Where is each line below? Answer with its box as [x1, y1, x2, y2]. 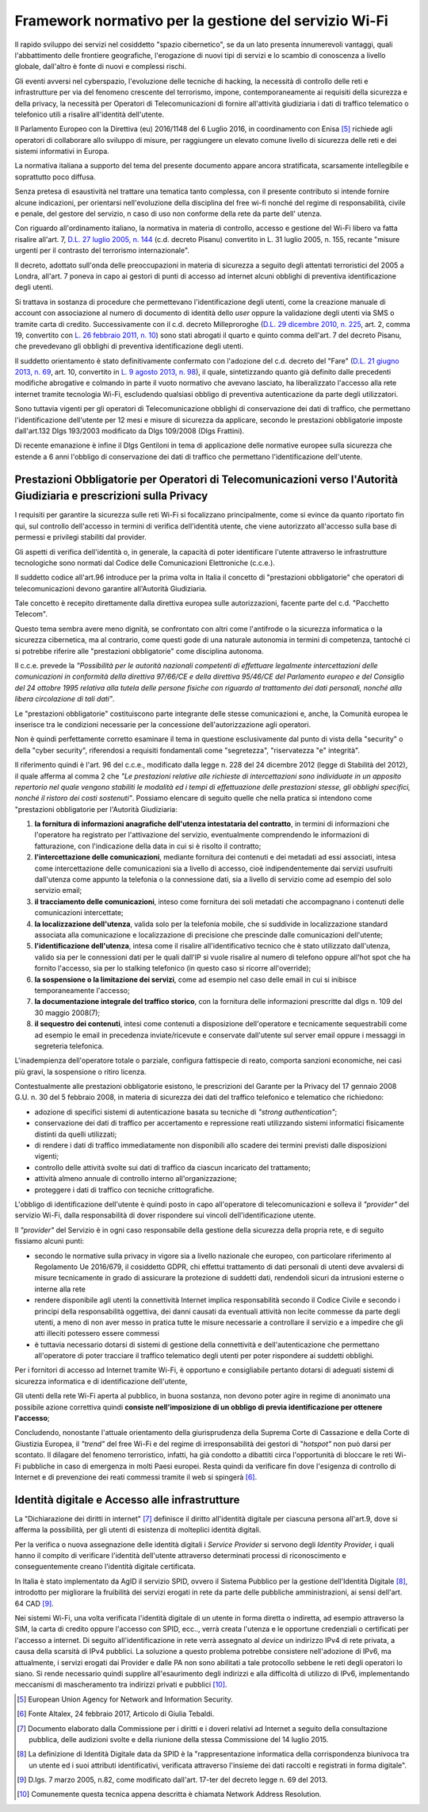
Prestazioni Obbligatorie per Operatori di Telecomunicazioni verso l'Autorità [14, 472, 399, 486]
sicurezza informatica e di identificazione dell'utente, [14, 1376, 188, 1386]
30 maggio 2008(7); [34, 1008, 101, 1018]
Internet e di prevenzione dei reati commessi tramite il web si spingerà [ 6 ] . [14, 1472, 258, 1482]
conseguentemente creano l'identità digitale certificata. [14, 1562, 196, 1572]
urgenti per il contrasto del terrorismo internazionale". [14, 246, 190, 256]
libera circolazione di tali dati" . [14, 694, 115, 704]
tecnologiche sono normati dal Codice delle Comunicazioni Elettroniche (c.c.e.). [14, 558, 275, 567]
